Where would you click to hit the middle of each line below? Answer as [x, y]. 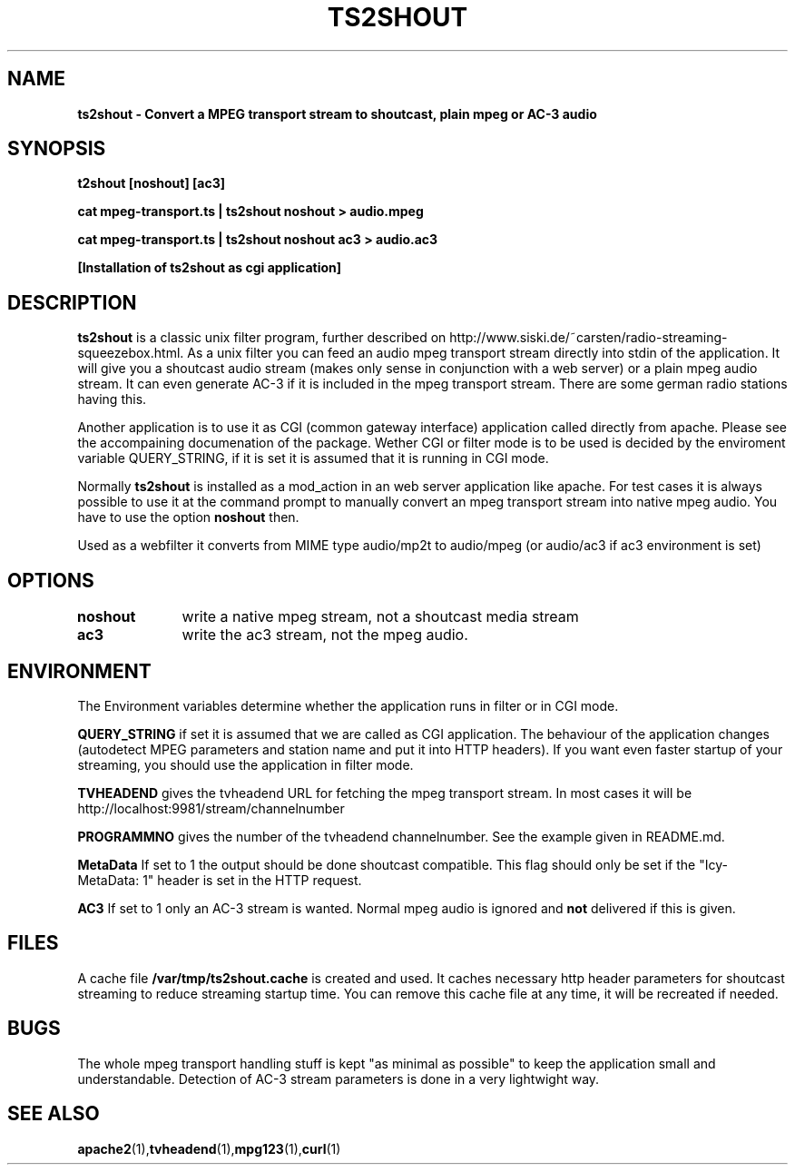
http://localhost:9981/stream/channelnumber [211, 808]
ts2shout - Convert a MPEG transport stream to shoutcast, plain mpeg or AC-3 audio [337, 113]
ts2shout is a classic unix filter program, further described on [262, 338]
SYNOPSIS [57, 149]
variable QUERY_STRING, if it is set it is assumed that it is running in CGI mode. [313, 458]
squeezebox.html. [131, 353]
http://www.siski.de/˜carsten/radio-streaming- [589, 338]
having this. [112, 399]
